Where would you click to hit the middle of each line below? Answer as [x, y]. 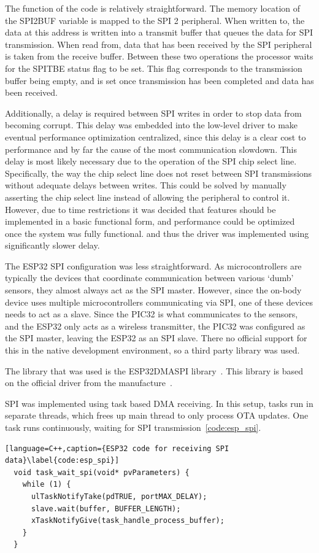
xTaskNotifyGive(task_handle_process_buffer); [128, 521]
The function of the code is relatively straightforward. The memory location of [153, 8]
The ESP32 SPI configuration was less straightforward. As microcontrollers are [153, 265]
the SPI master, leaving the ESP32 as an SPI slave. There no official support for [156, 338]
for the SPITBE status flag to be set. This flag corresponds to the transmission [154, 68]
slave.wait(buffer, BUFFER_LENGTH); [106, 509]
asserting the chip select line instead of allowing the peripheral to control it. [148, 197]
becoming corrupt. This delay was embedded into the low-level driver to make [152, 125]
